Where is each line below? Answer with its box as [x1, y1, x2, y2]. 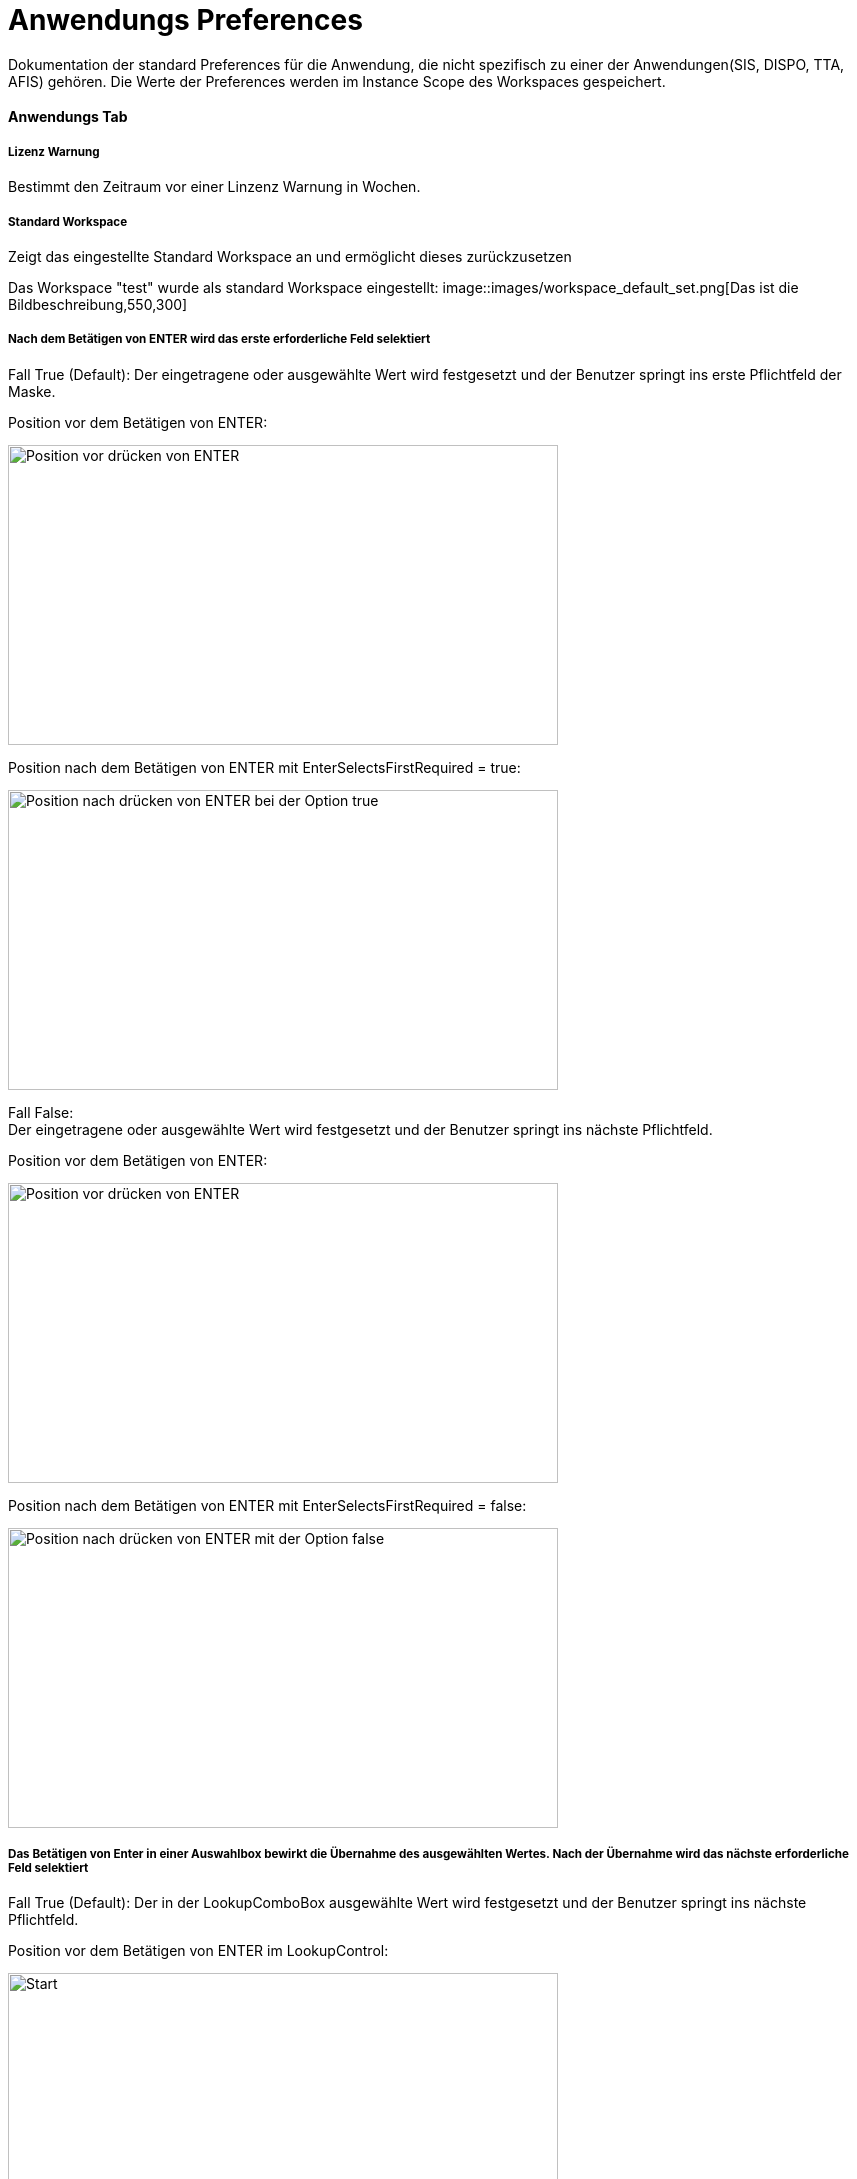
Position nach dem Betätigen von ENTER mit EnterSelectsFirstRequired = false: [8, 1496, 527, 1514]
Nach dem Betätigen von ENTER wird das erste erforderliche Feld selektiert [8, 332, 431, 347]
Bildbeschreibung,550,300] [8, 295, 188, 313]
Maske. [8, 382, 56, 400]
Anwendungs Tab [8, 108, 128, 126]
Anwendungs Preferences [8, 3, 363, 37]
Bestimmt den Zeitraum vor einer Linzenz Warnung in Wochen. [8, 178, 421, 196]
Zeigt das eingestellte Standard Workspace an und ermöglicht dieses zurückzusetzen [8, 247, 572, 265]
